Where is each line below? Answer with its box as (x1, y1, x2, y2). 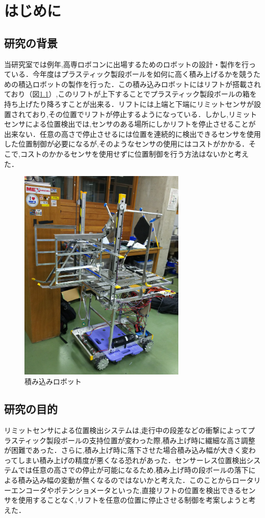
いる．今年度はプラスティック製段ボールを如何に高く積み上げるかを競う (11, 69, 253, 79)
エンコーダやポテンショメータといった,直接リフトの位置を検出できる (11, 484, 242, 495)
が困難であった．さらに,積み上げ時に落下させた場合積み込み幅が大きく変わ (4, 445, 256, 455)
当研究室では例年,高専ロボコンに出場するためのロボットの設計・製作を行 (4, 59, 249, 69)
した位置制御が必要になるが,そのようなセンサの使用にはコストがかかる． (4, 138, 249, 149)
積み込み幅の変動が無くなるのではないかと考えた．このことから (18, 475, 232, 485)
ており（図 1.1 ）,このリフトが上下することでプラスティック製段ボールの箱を (4, 89, 257, 99)
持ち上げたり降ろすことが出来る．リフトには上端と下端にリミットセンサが (4, 98, 254, 109)
